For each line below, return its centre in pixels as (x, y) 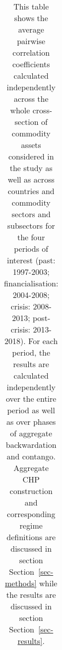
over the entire (31, 398)
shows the (31, 18)
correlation (31, 52)
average (31, 29)
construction (31, 491)
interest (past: (31, 260)
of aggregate (31, 433)
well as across (31, 179)
